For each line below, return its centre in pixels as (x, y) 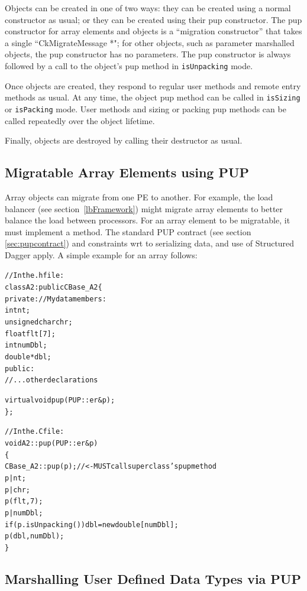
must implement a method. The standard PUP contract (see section (128, 231)
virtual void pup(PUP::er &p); (60, 400)
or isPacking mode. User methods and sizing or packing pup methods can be (146, 108)
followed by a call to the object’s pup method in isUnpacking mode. (129, 65)
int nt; (17, 311)
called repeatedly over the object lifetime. (80, 120)
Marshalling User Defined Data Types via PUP (153, 578)
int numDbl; (26, 345)
